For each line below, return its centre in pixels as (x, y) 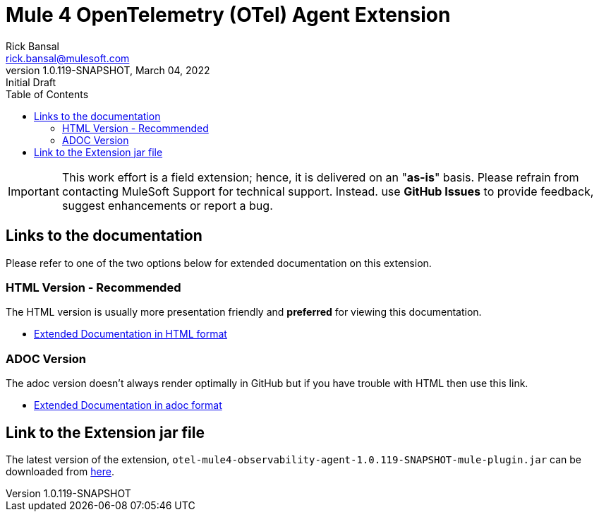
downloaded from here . (60, 471)
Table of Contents (47, 94)
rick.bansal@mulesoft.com (68, 58)
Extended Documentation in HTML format (131, 334)
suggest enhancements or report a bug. (167, 205)
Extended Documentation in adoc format (128, 405)
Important (34, 191)
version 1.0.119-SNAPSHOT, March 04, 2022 (108, 70)
